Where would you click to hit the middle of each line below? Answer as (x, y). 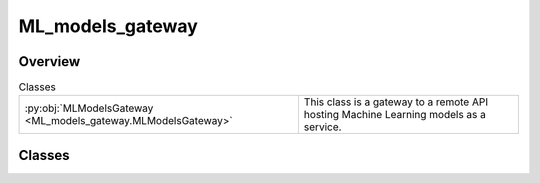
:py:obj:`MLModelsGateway (89, 108)
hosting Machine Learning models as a (395, 115)
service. (322, 127)
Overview (49, 61)
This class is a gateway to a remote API (396, 102)
